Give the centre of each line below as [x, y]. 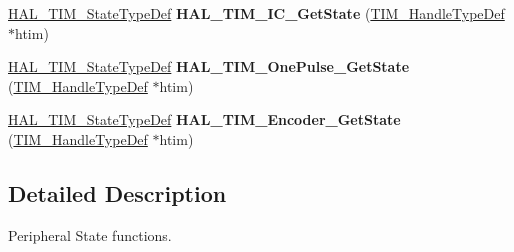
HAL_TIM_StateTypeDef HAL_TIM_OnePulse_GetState [209, 66]
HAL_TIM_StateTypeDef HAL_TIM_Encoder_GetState [204, 119]
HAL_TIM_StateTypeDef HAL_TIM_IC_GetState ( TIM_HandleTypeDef [256, 13]
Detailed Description [117, 192]
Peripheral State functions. [90, 234]
